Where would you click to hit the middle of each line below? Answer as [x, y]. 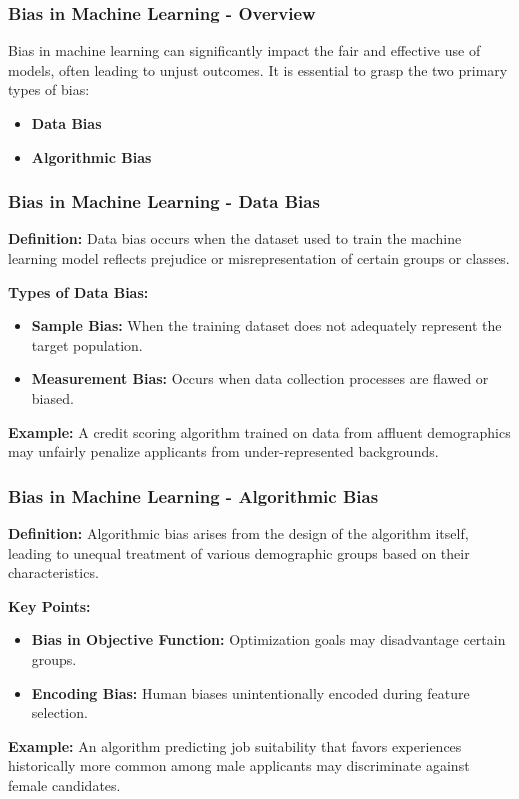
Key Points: [49, 605]
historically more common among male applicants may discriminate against [239, 765]
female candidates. [64, 784]
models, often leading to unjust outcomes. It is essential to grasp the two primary [258, 69]
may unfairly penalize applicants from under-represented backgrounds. [223, 451]
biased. [52, 397]
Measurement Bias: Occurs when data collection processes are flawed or [260, 378]
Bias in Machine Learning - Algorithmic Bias [193, 495]
